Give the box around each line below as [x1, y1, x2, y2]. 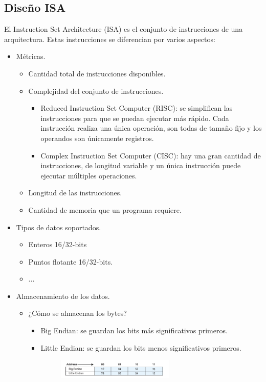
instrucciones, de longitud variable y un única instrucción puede [40, 160, 241, 171]
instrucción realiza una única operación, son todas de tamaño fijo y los [40, 123, 262, 133]
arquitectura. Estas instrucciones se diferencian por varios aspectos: [4, 33, 215, 44]
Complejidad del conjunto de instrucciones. [28, 85, 164, 96]
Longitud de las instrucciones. [28, 187, 122, 198]
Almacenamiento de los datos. [16, 290, 110, 301]
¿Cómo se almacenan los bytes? [28, 308, 127, 318]
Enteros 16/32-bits [28, 239, 87, 250]
